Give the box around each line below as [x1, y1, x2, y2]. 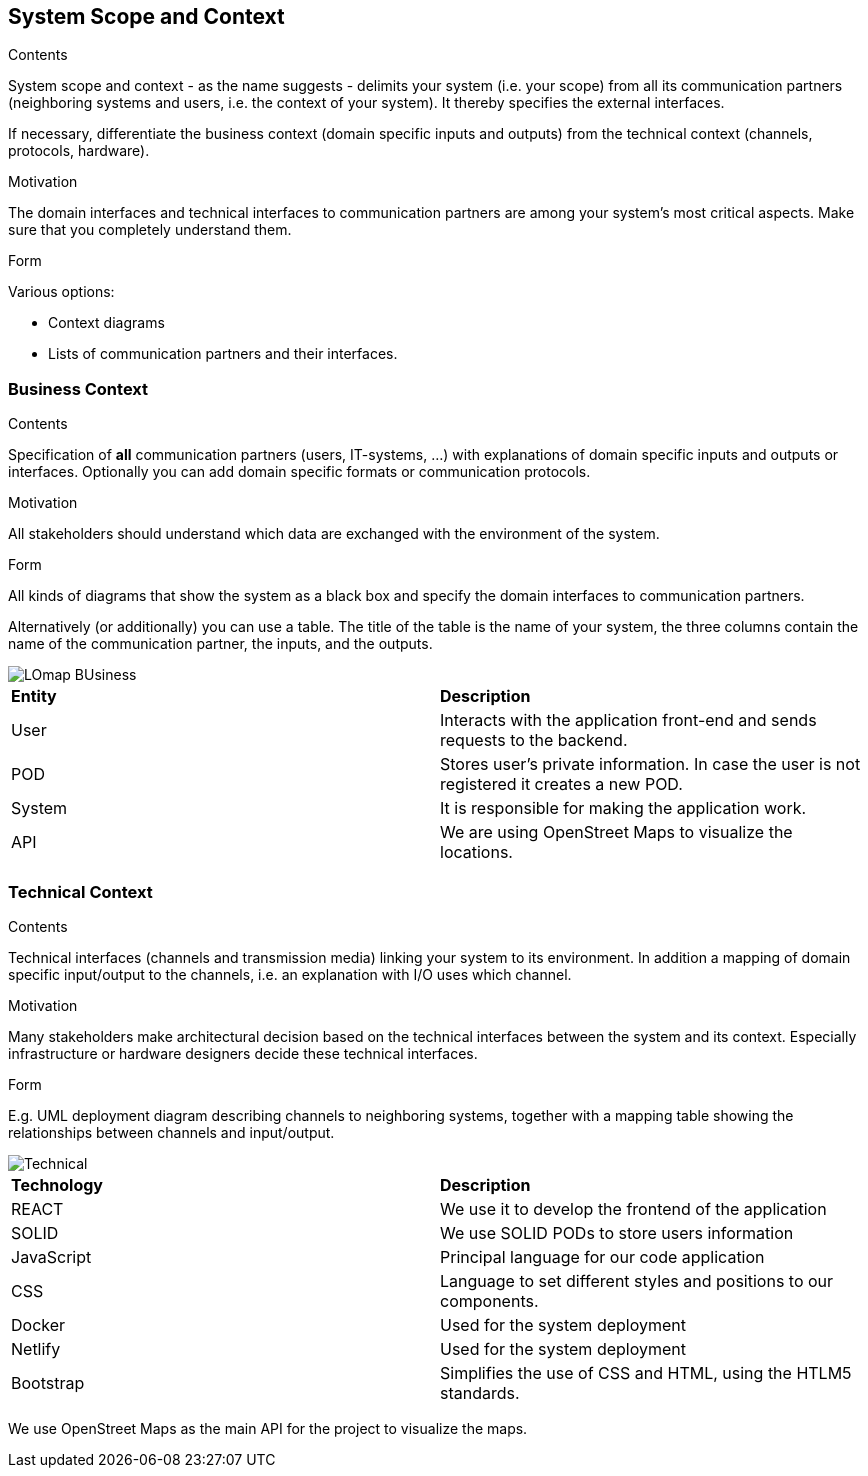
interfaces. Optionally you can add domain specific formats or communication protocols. [8, 463, 591, 481]
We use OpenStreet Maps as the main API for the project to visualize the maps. [8, 1419, 528, 1437]
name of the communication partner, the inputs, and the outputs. [8, 635, 433, 653]
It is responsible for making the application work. [440, 798, 807, 819]
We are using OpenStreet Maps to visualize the [440, 822, 793, 843]
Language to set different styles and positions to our [440, 1270, 834, 1291]
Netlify [11, 1338, 61, 1359]
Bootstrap [11, 1372, 85, 1393]
